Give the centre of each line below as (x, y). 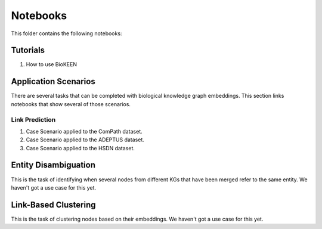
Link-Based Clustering (53, 205)
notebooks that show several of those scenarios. (71, 104)
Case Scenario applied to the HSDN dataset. (80, 148)
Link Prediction (33, 119)
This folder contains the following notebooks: (66, 33)
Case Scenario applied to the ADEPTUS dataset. (85, 140)
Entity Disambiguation (53, 165)
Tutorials (28, 50)
